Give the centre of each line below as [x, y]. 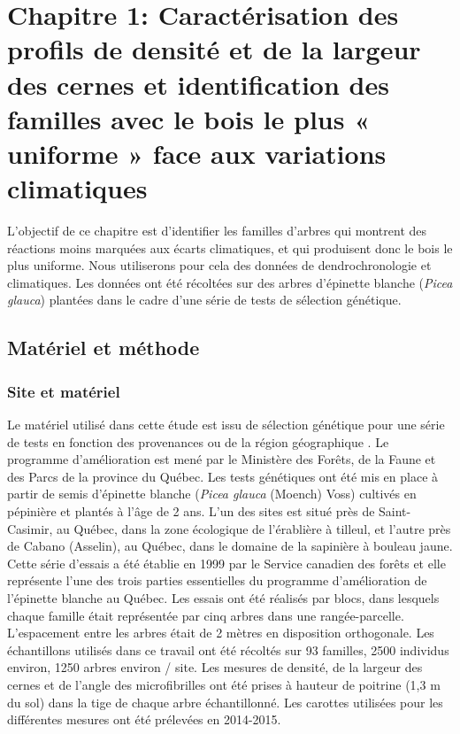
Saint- [395, 511]
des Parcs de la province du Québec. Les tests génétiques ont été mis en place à [223, 476]
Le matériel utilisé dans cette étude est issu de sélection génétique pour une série [226, 425]
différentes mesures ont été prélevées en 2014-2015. [144, 719]
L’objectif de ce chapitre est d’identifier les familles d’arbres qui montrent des [217, 231]
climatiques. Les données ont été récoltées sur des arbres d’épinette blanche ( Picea [230, 282]
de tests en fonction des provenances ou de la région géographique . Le [198, 441]
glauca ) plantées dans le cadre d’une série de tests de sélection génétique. [204, 300]
